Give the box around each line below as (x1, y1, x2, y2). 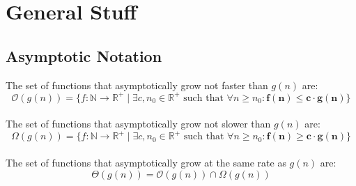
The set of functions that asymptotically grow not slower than (6, 116, 271, 131)
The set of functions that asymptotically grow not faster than (6, 77, 268, 92)
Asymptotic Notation (6, 45, 162, 66)
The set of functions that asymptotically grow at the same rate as (6, 155, 286, 169)
